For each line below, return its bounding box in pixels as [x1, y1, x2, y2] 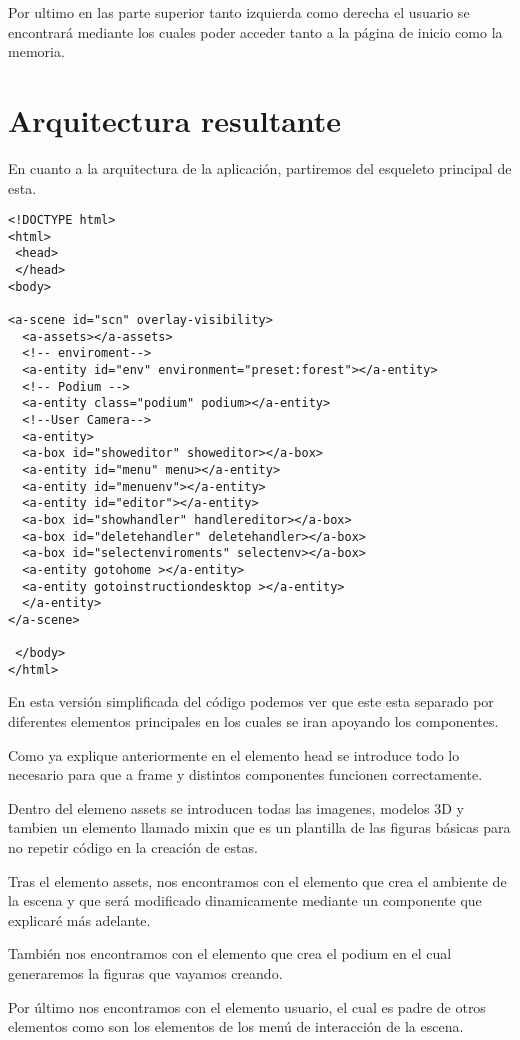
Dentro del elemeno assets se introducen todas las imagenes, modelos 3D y [8, 797, 465, 818]
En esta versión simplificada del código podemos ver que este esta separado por [8, 691, 494, 712]
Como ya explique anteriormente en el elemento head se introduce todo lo [8, 744, 460, 765]
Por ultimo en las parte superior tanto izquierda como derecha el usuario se [8, 2, 470, 22]
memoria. [8, 41, 65, 62]
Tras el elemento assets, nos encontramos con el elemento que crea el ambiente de [8, 870, 507, 891]
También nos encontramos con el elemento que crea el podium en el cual [8, 943, 452, 964]
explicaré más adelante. [8, 909, 151, 930]
